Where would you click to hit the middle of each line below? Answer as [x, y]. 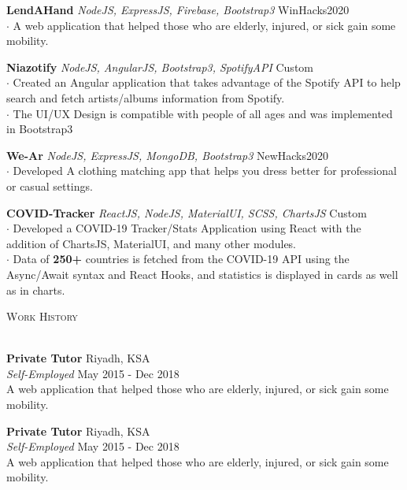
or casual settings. [50, 186]
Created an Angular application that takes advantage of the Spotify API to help [207, 82]
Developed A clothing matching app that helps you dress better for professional [205, 171]
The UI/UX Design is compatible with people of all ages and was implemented [203, 113]
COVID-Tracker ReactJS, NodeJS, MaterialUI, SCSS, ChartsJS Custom [187, 212]
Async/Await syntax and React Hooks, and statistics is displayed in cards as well [202, 274]
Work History [42, 316]
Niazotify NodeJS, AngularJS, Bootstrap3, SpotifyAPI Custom [160, 67]
